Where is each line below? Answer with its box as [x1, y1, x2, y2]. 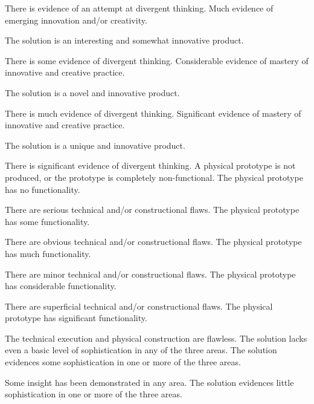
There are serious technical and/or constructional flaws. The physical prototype [5, 203, 300, 216]
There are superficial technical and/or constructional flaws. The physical [5, 299, 273, 312]
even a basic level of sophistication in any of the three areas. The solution [5, 344, 277, 356]
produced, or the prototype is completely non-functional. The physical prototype [5, 171, 303, 183]
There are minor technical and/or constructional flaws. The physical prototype [5, 267, 296, 280]
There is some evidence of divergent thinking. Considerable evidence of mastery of [5, 54, 309, 67]
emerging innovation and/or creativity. [5, 13, 147, 26]
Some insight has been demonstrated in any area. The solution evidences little [5, 376, 294, 388]
